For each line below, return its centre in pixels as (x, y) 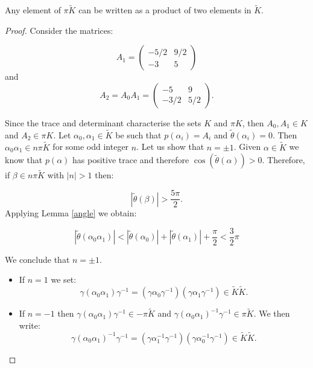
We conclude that (37, 259)
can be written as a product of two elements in (165, 10)
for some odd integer (91, 147)
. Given (247, 147)
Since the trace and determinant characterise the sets (103, 123)
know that (24, 160)
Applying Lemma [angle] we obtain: (71, 213)
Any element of (33, 10)
